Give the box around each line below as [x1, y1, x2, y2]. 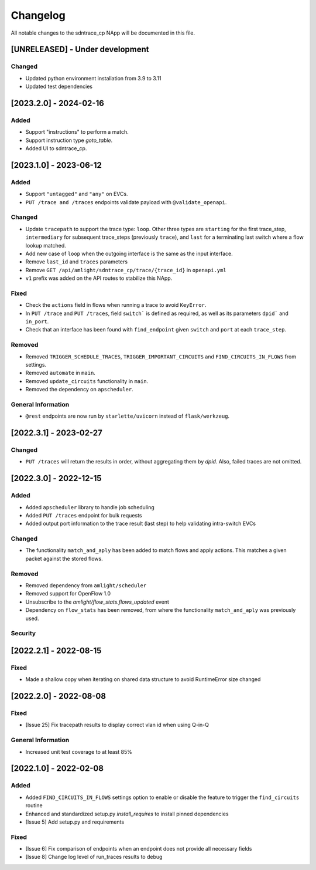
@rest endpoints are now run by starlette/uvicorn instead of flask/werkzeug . [25, 412, 230, 419]
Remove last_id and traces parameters [25, 258, 128, 265]
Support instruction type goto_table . [25, 137, 113, 144]
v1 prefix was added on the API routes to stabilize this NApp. [25, 275, 173, 282]
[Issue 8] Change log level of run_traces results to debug [25, 854, 163, 861]
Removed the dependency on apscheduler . [25, 386, 134, 393]
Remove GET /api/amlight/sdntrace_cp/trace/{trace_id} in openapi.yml [25, 266, 226, 273]
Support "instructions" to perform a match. [25, 128, 129, 136]
